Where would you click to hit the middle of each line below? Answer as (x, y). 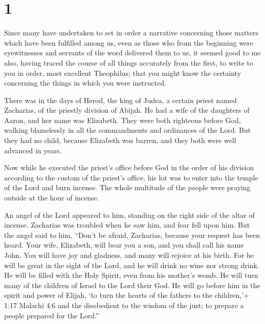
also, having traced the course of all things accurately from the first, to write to (129, 62)
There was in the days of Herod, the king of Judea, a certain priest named (120, 100)
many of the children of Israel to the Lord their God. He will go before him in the (132, 285)
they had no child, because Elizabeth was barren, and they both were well (120, 140)
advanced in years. (33, 150)
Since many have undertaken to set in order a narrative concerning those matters (131, 33)
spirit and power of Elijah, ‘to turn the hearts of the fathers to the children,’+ (127, 295)
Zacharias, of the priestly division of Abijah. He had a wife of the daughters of (127, 110)
